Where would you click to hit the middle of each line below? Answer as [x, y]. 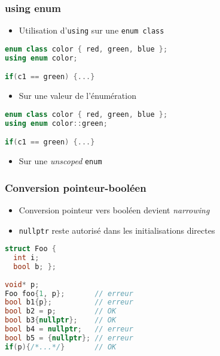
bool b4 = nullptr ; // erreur [69, 329]
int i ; [26, 258]
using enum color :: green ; [56, 123]
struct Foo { [30, 249]
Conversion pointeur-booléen [76, 187]
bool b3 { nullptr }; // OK [61, 320]
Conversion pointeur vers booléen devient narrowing [114, 209]
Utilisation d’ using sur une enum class [91, 30]
